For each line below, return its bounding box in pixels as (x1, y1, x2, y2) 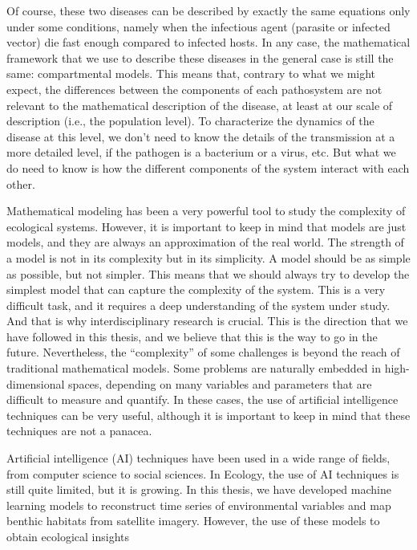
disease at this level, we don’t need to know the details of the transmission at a (6, 128, 395, 145)
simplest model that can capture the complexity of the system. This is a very (6, 281, 386, 298)
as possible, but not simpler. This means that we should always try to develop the (6, 265, 410, 282)
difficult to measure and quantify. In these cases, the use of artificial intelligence (6, 391, 399, 408)
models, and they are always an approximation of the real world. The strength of (6, 234, 404, 251)
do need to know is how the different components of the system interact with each (6, 159, 410, 176)
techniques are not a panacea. (6, 422, 152, 439)
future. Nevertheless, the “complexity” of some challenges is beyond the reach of (6, 344, 400, 361)
